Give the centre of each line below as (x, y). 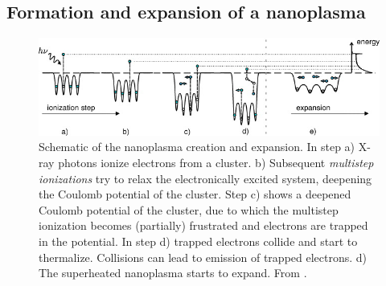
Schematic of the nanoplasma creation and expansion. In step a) (197, 147)
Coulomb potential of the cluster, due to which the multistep (189, 209)
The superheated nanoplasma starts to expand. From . (173, 273)
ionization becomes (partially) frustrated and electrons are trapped (203, 225)
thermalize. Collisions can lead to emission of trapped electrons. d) (203, 257)
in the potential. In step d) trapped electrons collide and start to (198, 241)
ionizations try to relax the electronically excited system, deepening (205, 178)
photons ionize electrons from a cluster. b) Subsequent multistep (216, 162)
